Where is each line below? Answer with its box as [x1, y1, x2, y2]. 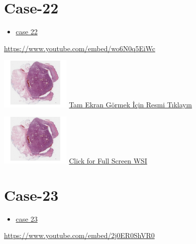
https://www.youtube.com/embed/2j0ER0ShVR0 [4, 230, 155, 241]
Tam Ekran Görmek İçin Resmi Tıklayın [69, 99, 192, 109]
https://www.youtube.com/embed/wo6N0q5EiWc [4, 43, 156, 53]
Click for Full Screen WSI [69, 155, 147, 165]
